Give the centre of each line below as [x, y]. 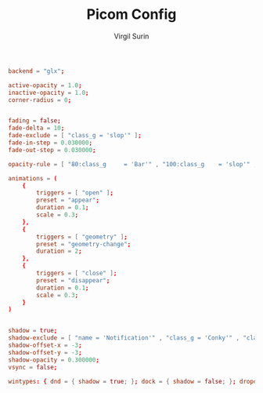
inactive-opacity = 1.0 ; [49, 93]
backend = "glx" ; [36, 71]
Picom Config [131, 15]
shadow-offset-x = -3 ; [45, 346]
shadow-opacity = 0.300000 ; [54, 360]
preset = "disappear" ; [73, 280]
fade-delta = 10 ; [36, 128]
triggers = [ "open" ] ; [75, 193]
